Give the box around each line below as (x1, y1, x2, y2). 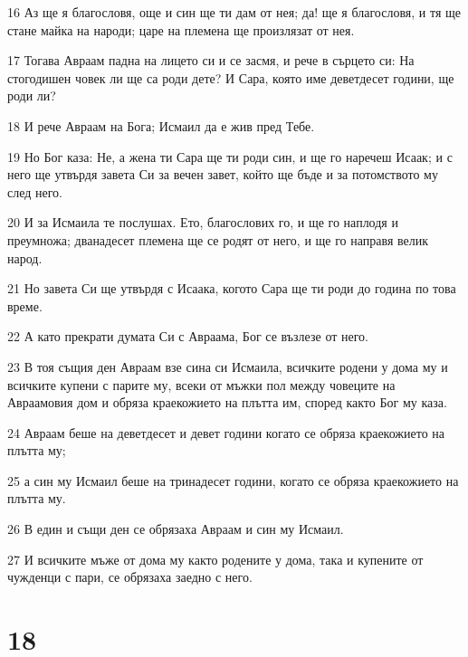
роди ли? (7, 86, 56, 105)
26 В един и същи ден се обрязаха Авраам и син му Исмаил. (7, 519, 344, 538)
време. (7, 296, 43, 315)
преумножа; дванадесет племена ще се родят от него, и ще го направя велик (7, 230, 429, 249)
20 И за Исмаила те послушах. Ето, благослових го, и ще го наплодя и (7, 213, 398, 232)
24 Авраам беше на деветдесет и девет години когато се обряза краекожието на (7, 423, 445, 442)
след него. (7, 182, 63, 201)
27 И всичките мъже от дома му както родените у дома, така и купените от (7, 549, 424, 568)
